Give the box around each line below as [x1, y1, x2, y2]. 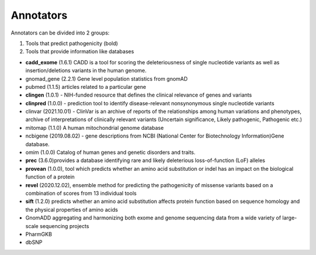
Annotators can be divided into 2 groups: [11, 29, 110, 36]
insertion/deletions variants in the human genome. [25, 67, 147, 74]
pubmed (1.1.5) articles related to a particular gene [25, 83, 146, 90]
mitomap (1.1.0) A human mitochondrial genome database [25, 124, 164, 131]
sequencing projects [39, 222, 90, 229]
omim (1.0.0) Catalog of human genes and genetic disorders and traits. [25, 149, 196, 156]
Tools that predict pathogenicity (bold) [25, 40, 118, 47]
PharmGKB [25, 230, 52, 237]
